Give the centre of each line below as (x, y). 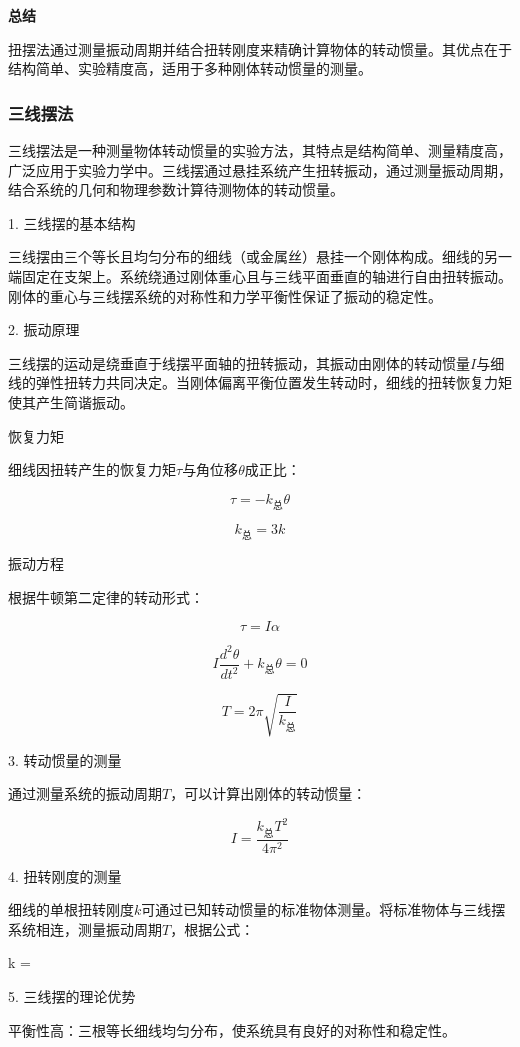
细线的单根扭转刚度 (71, 909)
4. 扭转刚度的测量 (65, 875)
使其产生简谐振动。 (71, 401)
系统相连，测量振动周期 (85, 928)
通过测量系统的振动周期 (85, 793)
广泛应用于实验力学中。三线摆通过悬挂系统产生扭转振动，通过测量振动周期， (260, 169)
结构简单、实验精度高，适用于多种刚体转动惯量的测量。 (190, 68)
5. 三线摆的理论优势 (72, 996)
